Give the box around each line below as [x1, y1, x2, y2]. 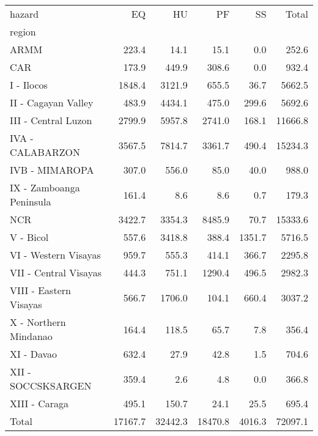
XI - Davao [10, 347, 57, 361]
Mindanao [10, 329, 53, 343]
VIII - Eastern [10, 283, 71, 297]
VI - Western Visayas [10, 248, 101, 262]
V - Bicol [10, 230, 49, 244]
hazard [10, 7, 39, 21]
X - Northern [10, 315, 66, 329]
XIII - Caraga [10, 396, 69, 410]
